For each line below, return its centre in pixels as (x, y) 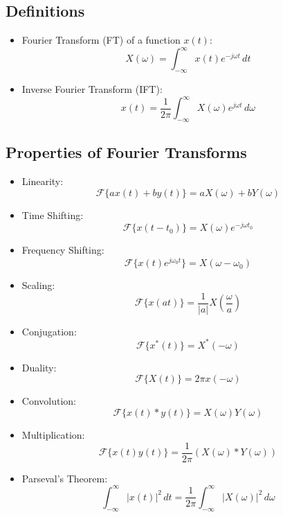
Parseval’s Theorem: (65, 478)
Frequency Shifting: (63, 250)
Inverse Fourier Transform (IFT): (92, 89)
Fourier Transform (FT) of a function (101, 40)
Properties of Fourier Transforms (126, 152)
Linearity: (43, 181)
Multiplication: (53, 435)
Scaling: (38, 285)
